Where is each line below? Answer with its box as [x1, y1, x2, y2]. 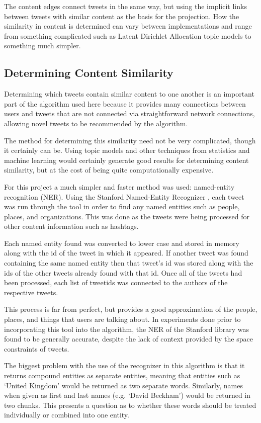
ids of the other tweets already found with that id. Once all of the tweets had [4, 267, 242, 278]
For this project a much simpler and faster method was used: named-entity [4, 181, 235, 192]
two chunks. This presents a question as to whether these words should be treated [4, 399, 256, 410]
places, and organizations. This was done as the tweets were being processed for [4, 211, 249, 221]
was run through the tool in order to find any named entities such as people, [4, 201, 240, 212]
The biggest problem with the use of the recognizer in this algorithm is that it [4, 360, 245, 371]
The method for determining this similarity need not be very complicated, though [4, 135, 256, 145]
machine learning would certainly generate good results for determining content [4, 154, 249, 165]
